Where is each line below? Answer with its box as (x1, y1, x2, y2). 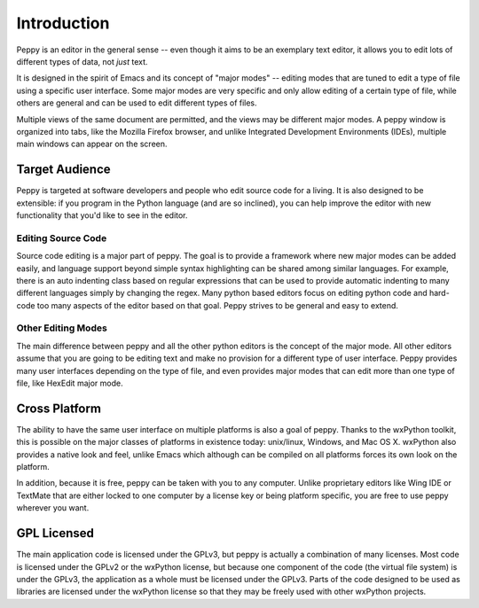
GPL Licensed (16, 526, 95, 541)
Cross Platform (16, 401, 102, 416)
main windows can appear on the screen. (16, 138, 168, 150)
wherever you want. (16, 503, 90, 513)
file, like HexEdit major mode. (16, 378, 123, 388)
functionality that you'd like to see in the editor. (16, 209, 188, 221)
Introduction (16, 13, 110, 33)
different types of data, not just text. (16, 56, 148, 66)
